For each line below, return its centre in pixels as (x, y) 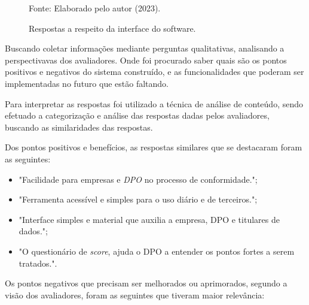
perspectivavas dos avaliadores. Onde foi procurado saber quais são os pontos (146, 60)
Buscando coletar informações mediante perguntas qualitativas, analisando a (145, 48)
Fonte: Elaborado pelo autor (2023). (95, 8)
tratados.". (38, 263)
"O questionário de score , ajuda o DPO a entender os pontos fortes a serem (157, 251)
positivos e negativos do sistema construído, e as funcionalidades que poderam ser (154, 72)
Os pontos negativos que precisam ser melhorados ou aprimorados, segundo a (146, 283)
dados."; (33, 231)
